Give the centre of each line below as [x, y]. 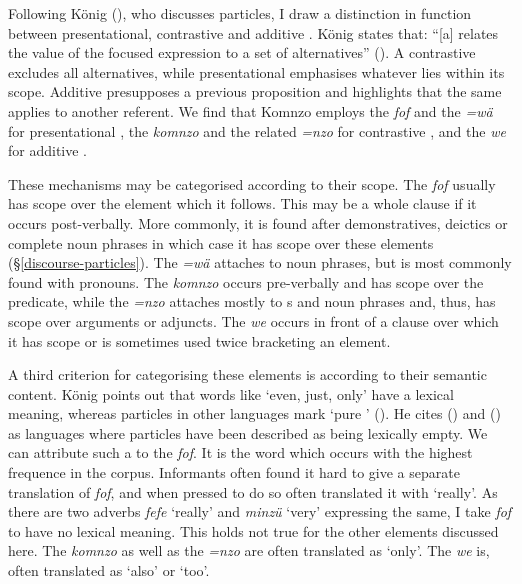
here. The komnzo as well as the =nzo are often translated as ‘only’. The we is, [249, 550]
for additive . [48, 150]
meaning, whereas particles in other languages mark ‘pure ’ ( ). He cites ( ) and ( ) [254, 413]
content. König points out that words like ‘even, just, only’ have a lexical [231, 393]
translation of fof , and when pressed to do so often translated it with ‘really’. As [253, 491]
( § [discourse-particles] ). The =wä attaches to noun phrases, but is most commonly [260, 262]
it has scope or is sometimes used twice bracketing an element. [199, 340]
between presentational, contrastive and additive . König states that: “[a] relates [253, 32]
